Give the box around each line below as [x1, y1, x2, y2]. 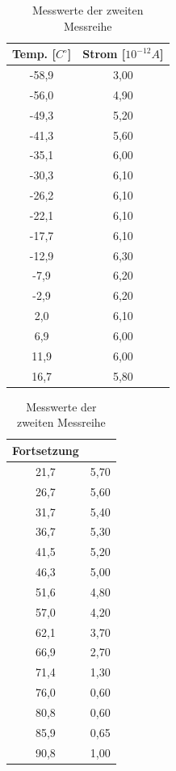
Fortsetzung [12, 441, 79, 458]
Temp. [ [12, 45, 56, 62]
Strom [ [82, 45, 126, 62]
